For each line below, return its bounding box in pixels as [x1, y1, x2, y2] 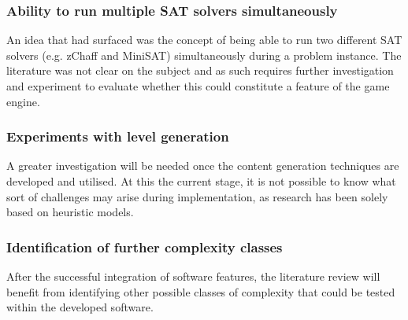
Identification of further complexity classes [6, 237, 283, 256]
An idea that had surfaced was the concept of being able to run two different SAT [6, 31, 402, 48]
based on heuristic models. [6, 204, 134, 220]
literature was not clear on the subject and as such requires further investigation [6, 62, 394, 79]
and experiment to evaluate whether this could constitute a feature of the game [6, 78, 390, 94]
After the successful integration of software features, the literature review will [6, 268, 380, 284]
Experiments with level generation [6, 127, 229, 146]
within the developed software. [6, 299, 154, 315]
